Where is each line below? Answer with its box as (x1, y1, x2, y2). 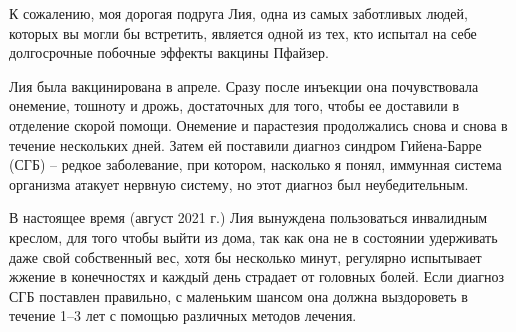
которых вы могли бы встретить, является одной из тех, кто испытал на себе (9, 22, 477, 43)
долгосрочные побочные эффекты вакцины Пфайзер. (9, 42, 329, 63)
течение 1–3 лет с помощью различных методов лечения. (9, 305, 357, 326)
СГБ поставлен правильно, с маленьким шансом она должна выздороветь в (9, 285, 468, 306)
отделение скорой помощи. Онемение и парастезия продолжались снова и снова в (9, 114, 508, 135)
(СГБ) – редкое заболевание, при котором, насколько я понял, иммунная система (9, 154, 502, 175)
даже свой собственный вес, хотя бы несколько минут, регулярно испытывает (9, 246, 482, 267)
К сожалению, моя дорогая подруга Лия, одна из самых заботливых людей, (9, 3, 468, 23)
